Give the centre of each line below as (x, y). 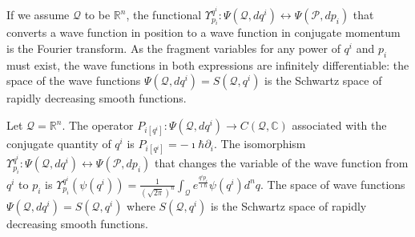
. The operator (98, 125)
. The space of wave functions (333, 184)
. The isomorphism (260, 144)
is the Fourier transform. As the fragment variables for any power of (173, 48)
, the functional (164, 15)
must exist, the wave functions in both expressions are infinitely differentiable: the (208, 64)
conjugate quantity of (59, 144)
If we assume (38, 15)
